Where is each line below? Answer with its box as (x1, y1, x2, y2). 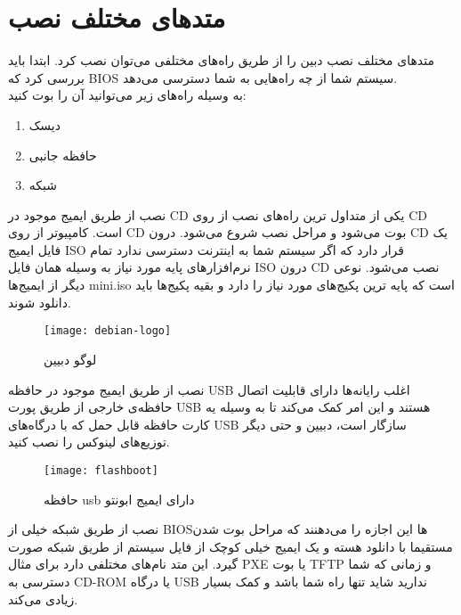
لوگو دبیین (44, 349, 97, 368)
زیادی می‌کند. (8, 589, 78, 608)
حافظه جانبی (28, 145, 97, 164)
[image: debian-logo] (44, 324, 172, 338)
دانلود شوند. (8, 292, 71, 311)
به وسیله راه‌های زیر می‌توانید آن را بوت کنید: (8, 86, 247, 104)
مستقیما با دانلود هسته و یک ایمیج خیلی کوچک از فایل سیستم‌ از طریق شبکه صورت (8, 537, 453, 555)
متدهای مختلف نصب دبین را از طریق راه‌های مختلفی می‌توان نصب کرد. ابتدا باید (8, 51, 434, 70)
